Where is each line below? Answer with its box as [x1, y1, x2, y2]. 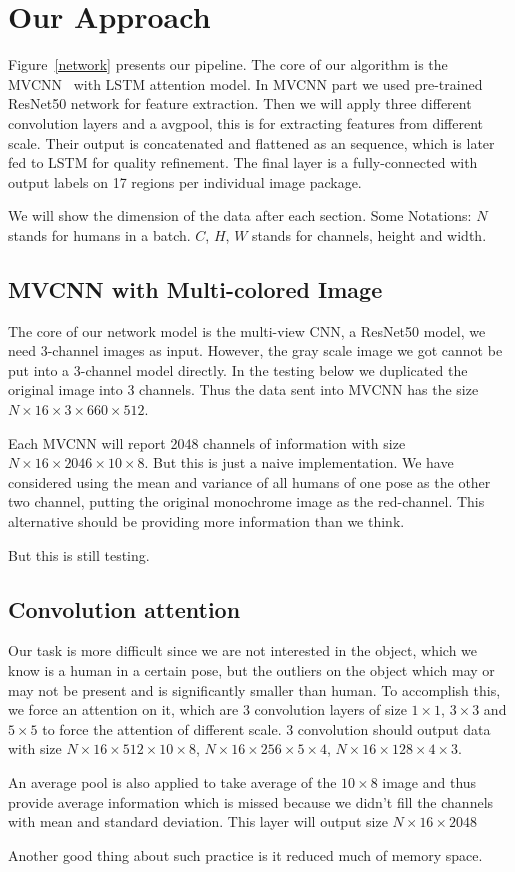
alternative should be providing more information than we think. [8, 511, 405, 532]
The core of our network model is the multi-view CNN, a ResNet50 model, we [8, 320, 486, 341]
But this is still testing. [8, 544, 150, 565]
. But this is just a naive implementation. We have [144, 452, 454, 473]
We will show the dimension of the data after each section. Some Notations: [8, 205, 472, 226]
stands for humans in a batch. [8, 224, 191, 245]
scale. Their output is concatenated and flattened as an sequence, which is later [8, 132, 495, 153]
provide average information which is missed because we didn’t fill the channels [8, 791, 494, 812]
